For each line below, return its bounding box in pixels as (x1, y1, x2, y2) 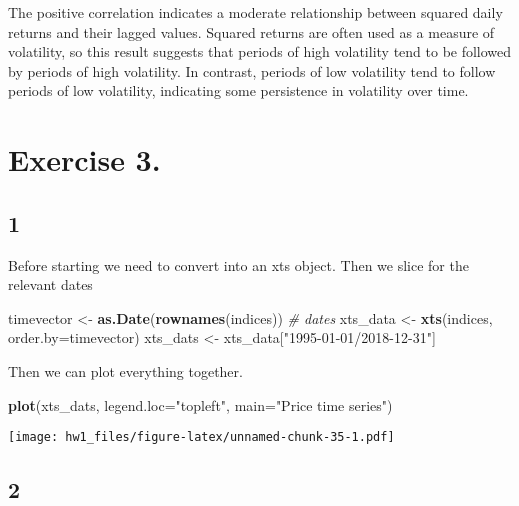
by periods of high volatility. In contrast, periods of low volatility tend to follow (8, 60, 496, 81)
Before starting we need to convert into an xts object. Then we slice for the (8, 254, 469, 275)
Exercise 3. (8, 139, 161, 180)
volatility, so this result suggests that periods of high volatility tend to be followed (8, 41, 512, 62)
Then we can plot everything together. (8, 360, 243, 381)
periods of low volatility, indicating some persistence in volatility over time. (8, 80, 469, 101)
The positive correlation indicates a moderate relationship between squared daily (8, 2, 503, 22)
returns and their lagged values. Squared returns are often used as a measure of (8, 21, 495, 42)
